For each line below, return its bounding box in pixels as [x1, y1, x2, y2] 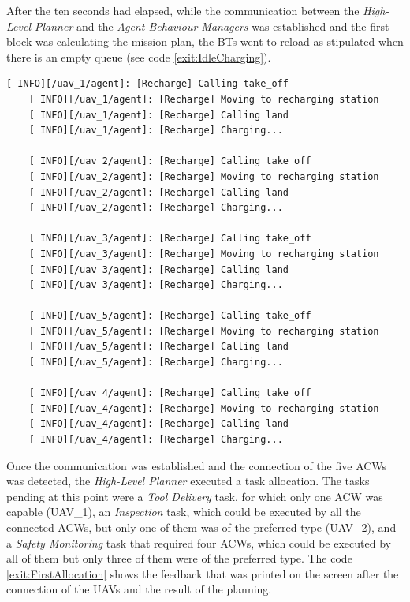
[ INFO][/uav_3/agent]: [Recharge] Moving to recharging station [28, 248, 379, 260]
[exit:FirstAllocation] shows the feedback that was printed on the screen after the [6, 565, 399, 581]
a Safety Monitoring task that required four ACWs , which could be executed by [6, 534, 391, 551]
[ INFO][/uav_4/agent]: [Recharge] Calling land [28, 418, 289, 430]
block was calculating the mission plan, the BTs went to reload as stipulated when [6, 33, 404, 50]
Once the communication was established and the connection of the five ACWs [6, 457, 387, 473]
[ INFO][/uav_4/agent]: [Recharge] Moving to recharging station [28, 402, 379, 414]
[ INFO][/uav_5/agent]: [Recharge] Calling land [28, 341, 289, 353]
